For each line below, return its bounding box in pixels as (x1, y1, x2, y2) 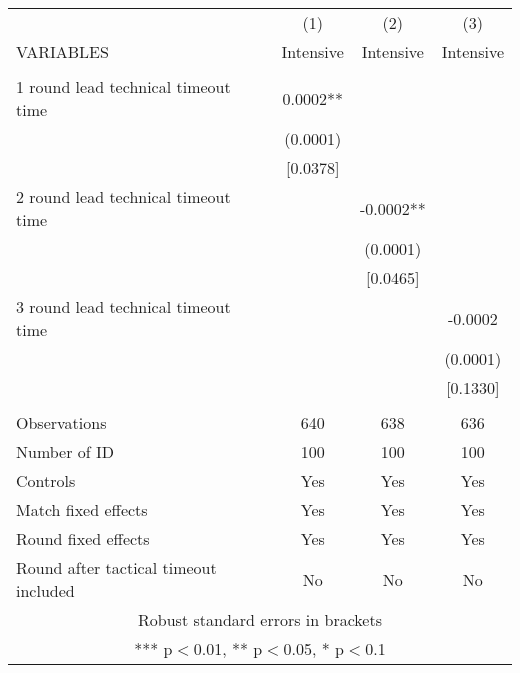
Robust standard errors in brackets (138, 608, 382, 631)
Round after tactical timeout (16, 556, 217, 579)
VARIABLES (16, 40, 109, 63)
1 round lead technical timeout (16, 75, 231, 98)
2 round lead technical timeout (16, 185, 231, 208)
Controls (16, 469, 76, 492)
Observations (16, 411, 107, 434)
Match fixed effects (16, 498, 148, 521)
